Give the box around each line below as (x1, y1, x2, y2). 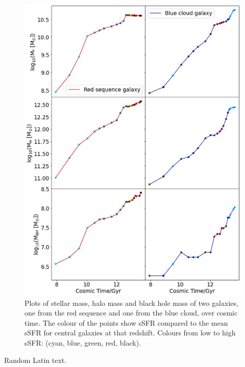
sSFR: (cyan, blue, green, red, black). (24, 337, 141, 348)
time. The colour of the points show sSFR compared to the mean (24, 317, 228, 328)
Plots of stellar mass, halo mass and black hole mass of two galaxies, (24, 297, 238, 308)
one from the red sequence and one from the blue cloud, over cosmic (24, 307, 238, 318)
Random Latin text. (4, 354, 67, 365)
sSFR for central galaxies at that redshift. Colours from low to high (24, 327, 236, 338)
